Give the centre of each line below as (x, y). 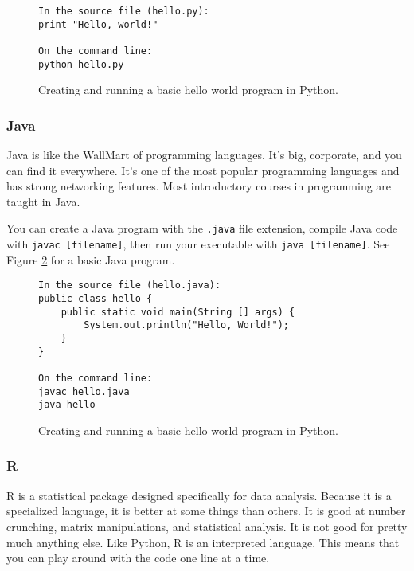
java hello (67, 405)
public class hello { (96, 299)
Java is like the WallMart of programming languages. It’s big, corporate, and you (204, 155)
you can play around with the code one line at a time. (138, 558)
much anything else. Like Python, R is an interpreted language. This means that (203, 542)
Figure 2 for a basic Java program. (91, 259)
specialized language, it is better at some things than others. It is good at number (206, 511)
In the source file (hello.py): (124, 11)
